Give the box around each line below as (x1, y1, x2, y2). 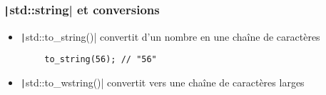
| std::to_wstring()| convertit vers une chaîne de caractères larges (20, 75, 305, 90)
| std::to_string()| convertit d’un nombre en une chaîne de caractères (20, 29, 320, 44)
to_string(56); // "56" (44, 54, 157, 65)
